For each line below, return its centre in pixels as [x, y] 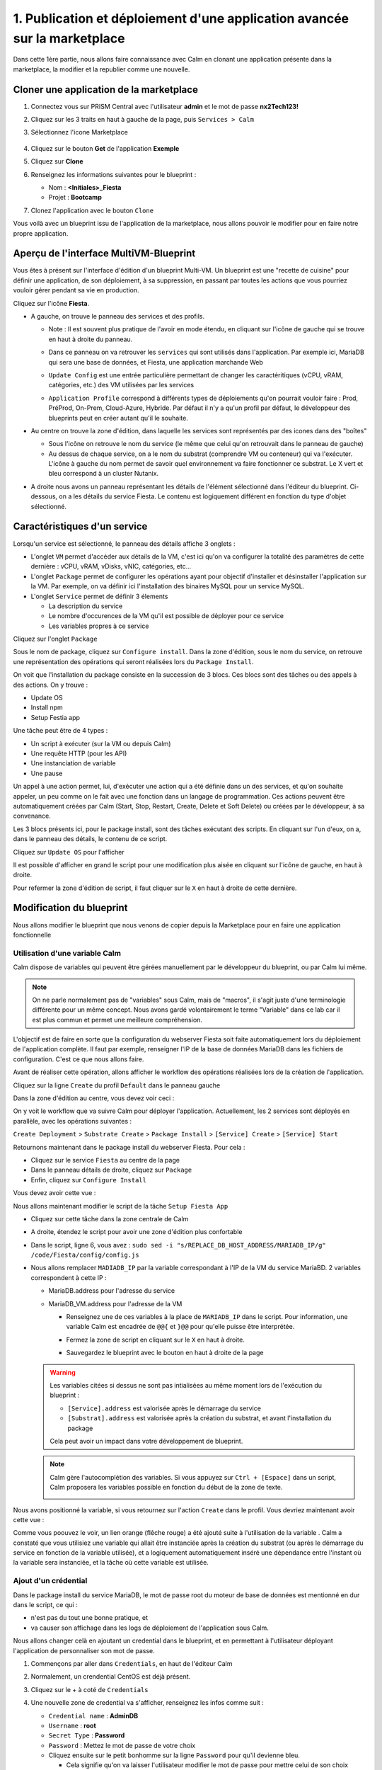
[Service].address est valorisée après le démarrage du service [164, 1408]
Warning [63, 1372]
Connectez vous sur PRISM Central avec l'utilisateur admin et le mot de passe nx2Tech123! [165, 106]
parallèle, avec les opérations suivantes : [73, 1121]
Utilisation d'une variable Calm [67, 953]
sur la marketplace [69, 38]
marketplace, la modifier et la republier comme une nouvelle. [102, 69]
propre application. [41, 233]
